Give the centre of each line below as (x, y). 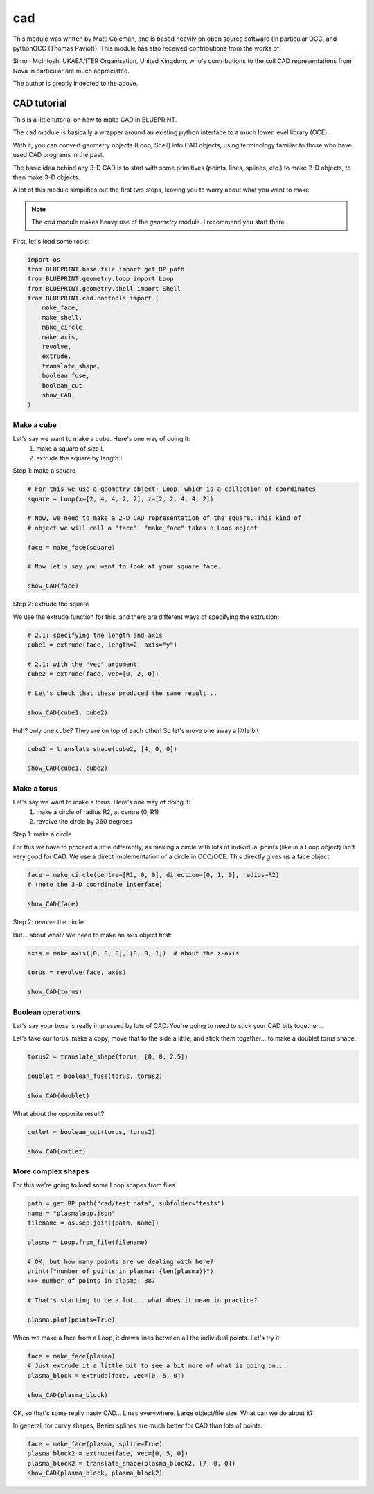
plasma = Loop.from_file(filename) (88, 1242)
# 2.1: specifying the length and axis (95, 635)
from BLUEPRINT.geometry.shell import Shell (104, 288)
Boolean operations (46, 1012)
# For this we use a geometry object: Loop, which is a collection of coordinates (172, 489)
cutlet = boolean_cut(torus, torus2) (91, 1132)
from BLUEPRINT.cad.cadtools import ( (93, 298)
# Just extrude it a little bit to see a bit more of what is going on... (157, 1366)
